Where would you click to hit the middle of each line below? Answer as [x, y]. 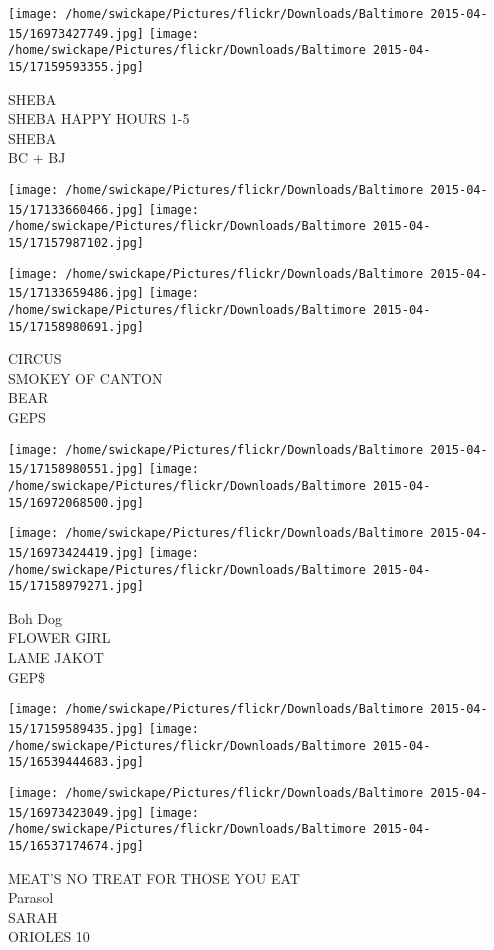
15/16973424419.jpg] [76, 552]
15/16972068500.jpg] [76, 502]
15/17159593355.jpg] [76, 66]
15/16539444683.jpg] [76, 762]
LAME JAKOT [56, 657]
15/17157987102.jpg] [76, 242]
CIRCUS [35, 358]
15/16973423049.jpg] [76, 812]
